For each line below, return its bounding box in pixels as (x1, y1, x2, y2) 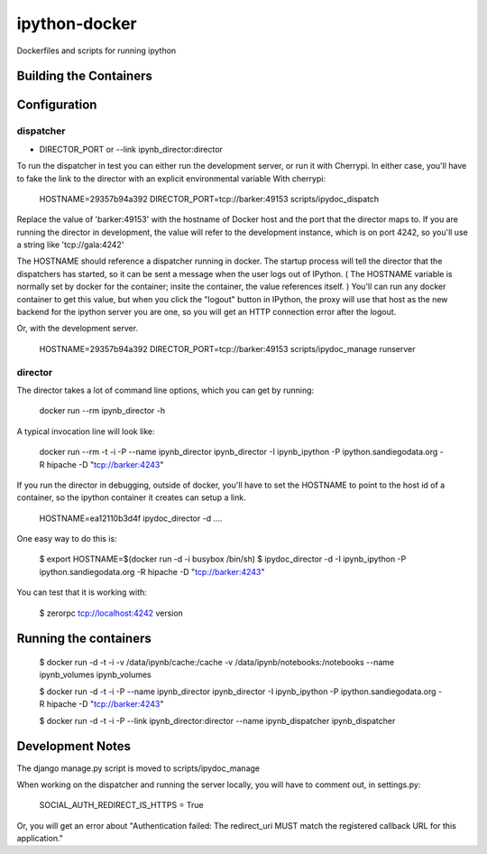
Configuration (16, 97, 97, 113)
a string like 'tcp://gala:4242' (16, 239, 124, 250)
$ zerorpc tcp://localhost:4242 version (39, 608, 184, 618)
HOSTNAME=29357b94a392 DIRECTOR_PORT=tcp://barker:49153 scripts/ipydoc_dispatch (39, 193, 380, 204)
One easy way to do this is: (16, 534, 117, 544)
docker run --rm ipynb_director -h (39, 405, 166, 416)
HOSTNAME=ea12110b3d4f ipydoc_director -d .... (39, 513, 223, 524)
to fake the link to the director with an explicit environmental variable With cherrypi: (16, 172, 326, 184)
